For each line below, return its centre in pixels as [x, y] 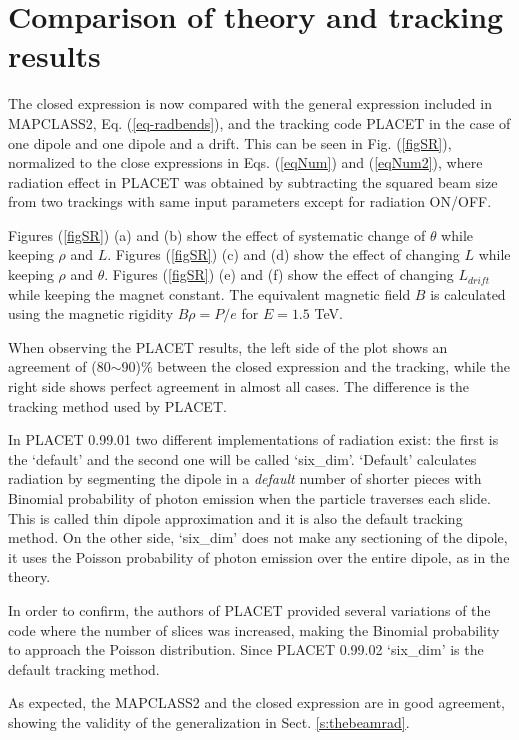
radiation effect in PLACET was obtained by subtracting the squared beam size [253, 181]
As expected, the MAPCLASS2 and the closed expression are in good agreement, [257, 702]
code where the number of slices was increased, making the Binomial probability [254, 629]
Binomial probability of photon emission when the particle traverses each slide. [249, 498]
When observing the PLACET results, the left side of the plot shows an [228, 346]
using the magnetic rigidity [91, 313]
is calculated [468, 293]
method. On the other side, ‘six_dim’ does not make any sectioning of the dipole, [258, 537]
